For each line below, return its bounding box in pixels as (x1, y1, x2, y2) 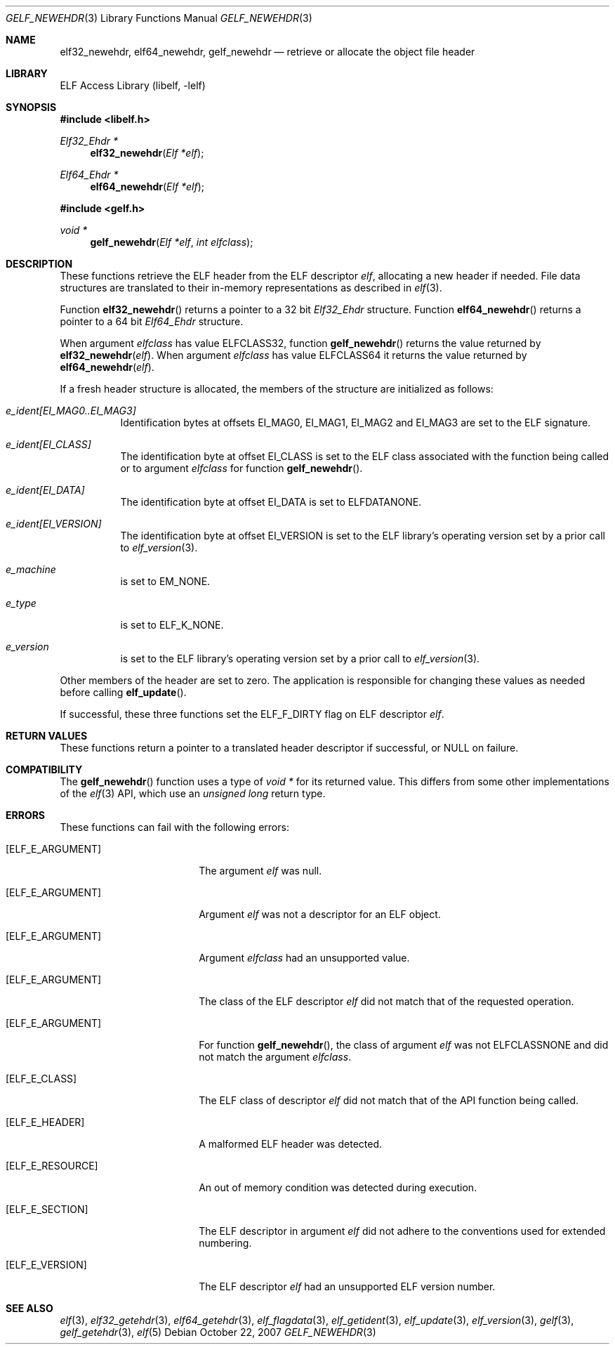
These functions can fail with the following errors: (60, 821, 289, 833)
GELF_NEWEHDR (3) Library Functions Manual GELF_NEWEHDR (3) (6, 12, 312, 24)
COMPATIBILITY (6, 764, 83, 775)
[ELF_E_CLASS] (6, 1073, 77, 1084)
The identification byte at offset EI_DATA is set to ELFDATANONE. (120, 496, 422, 508)
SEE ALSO (6, 1302, 53, 1314)
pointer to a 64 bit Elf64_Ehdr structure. (60, 315, 244, 327)
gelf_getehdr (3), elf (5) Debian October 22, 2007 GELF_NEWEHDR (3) (60, 1326, 376, 1338)
